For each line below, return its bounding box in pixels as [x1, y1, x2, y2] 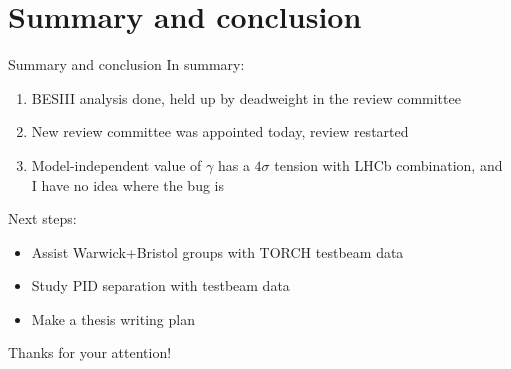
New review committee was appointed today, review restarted [31, 121, 409, 142]
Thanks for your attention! [8, 342, 172, 363]
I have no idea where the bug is [31, 174, 225, 195]
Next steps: [8, 208, 77, 229]
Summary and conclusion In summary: [8, 54, 245, 75]
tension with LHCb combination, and [274, 154, 503, 175]
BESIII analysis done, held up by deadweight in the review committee [31, 87, 461, 108]
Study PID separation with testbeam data [31, 275, 290, 296]
